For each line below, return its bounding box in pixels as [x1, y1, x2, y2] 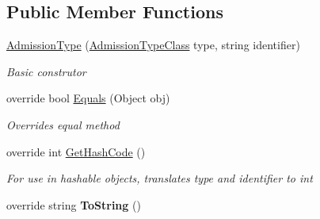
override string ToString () [6, 196, 141, 213]
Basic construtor [6, 63, 86, 79]
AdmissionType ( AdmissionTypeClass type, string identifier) [6, 36, 300, 53]
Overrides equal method [6, 116, 120, 133]
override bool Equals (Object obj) [6, 90, 170, 106]
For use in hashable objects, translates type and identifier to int [6, 170, 313, 186]
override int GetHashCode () [6, 143, 146, 159]
